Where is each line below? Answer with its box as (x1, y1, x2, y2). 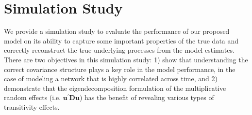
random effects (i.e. (4, 92, 61, 102)
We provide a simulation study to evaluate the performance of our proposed (4, 26, 230, 36)
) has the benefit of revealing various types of (79, 92, 214, 102)
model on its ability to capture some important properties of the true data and (4, 35, 239, 45)
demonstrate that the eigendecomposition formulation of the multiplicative (4, 83, 226, 93)
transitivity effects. (4, 101, 60, 112)
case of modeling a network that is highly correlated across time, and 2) (4, 73, 218, 84)
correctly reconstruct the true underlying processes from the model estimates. (4, 45, 235, 55)
